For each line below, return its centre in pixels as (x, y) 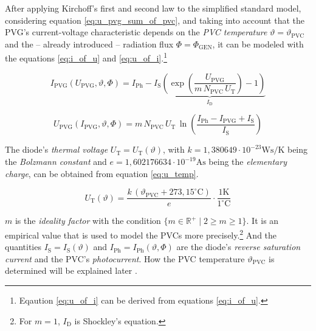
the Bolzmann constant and (56, 162)
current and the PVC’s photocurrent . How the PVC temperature (125, 258)
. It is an (263, 221)
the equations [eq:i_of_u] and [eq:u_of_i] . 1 (86, 57)
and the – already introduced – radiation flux (89, 44)
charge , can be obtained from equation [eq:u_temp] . (102, 173)
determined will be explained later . (71, 270)
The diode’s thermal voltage (57, 149)
